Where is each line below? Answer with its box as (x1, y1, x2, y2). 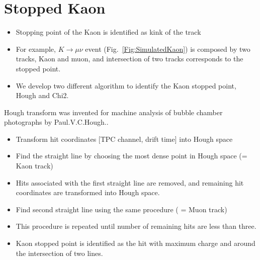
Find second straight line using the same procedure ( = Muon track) (16, 204, 227, 214)
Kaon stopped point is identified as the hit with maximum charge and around (16, 238, 255, 248)
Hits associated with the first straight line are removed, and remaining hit (16, 177, 244, 188)
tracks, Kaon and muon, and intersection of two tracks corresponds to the (16, 53, 243, 64)
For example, (16, 43, 56, 54)
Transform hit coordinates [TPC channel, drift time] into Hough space (16, 133, 233, 144)
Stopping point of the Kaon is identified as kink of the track (16, 27, 201, 37)
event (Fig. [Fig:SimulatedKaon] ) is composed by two (85, 43, 250, 54)
